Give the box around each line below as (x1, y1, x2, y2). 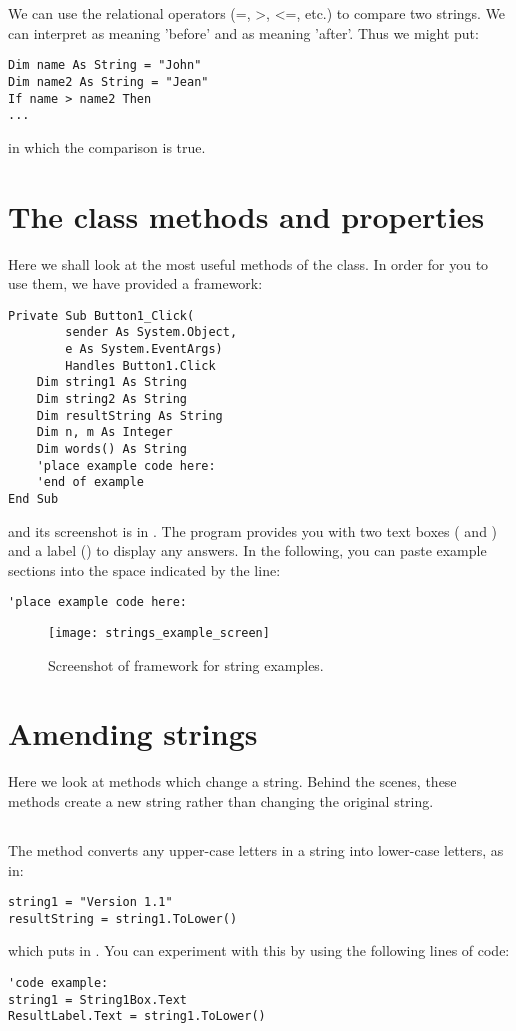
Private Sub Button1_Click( (8, 308, 195, 323)
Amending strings (8, 713, 258, 754)
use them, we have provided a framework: (8, 273, 263, 294)
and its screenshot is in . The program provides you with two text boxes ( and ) (8, 520, 498, 541)
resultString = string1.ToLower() (8, 911, 238, 926)
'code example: (8, 976, 109, 991)
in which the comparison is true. (8, 136, 206, 157)
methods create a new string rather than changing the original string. (8, 791, 434, 811)
